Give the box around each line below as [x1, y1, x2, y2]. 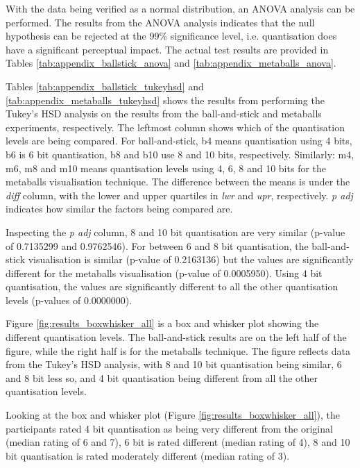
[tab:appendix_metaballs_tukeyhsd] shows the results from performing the [6, 92, 325, 107]
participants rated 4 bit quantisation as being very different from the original [6, 421, 333, 435]
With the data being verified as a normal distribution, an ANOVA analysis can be [6, 1, 355, 15]
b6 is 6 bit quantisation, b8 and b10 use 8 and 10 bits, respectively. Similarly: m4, [6, 147, 354, 161]
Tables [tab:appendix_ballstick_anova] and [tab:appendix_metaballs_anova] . [6, 56, 336, 70]
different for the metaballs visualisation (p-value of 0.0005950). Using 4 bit [6, 265, 323, 280]
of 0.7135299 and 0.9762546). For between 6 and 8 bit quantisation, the [6, 238, 309, 253]
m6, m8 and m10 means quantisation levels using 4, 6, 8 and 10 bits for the [6, 160, 327, 175]
